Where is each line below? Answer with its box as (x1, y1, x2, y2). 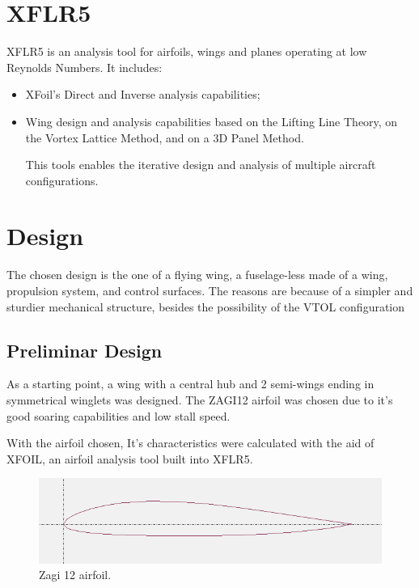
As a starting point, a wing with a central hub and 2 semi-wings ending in (6, 375, 375, 392)
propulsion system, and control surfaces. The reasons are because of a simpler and (6, 282, 413, 298)
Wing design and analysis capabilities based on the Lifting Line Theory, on (25, 112, 398, 129)
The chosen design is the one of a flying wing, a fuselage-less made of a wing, (6, 266, 388, 283)
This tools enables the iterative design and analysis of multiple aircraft (25, 156, 376, 173)
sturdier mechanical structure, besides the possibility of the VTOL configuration (6, 298, 405, 315)
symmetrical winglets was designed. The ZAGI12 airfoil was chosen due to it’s (6, 391, 393, 408)
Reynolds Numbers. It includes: (6, 58, 163, 75)
